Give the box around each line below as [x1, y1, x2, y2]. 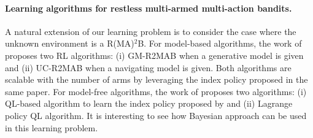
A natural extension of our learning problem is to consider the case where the [5, 25, 296, 37]
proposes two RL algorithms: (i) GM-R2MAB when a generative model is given [5, 48, 304, 61]
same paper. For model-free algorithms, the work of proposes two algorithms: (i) [5, 85, 307, 98]
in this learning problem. [5, 121, 98, 134]
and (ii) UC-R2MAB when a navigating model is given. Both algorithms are [5, 61, 292, 74]
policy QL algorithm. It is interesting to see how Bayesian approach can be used [5, 109, 307, 121]
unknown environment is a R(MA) [5, 37, 134, 50]
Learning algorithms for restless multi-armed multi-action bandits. [5, 1, 292, 14]
